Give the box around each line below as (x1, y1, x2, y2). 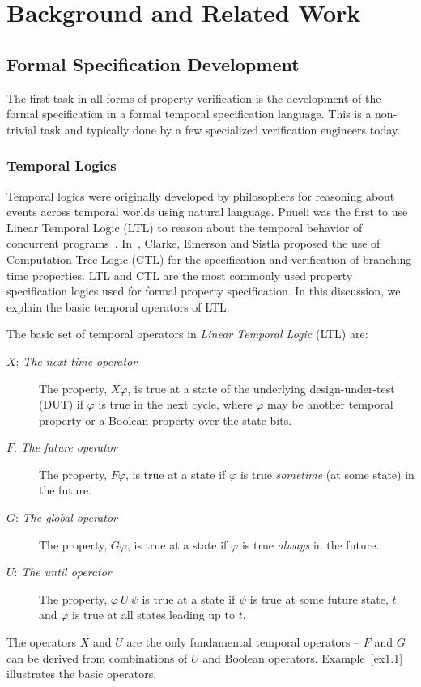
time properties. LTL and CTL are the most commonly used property (6, 266, 353, 283)
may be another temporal (266, 396, 393, 413)
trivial (6, 121, 37, 138)
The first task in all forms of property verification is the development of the (6, 89, 381, 106)
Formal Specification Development (6, 51, 300, 76)
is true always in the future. (241, 536, 380, 553)
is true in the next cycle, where (98, 396, 253, 413)
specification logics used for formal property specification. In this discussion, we (6, 282, 401, 299)
